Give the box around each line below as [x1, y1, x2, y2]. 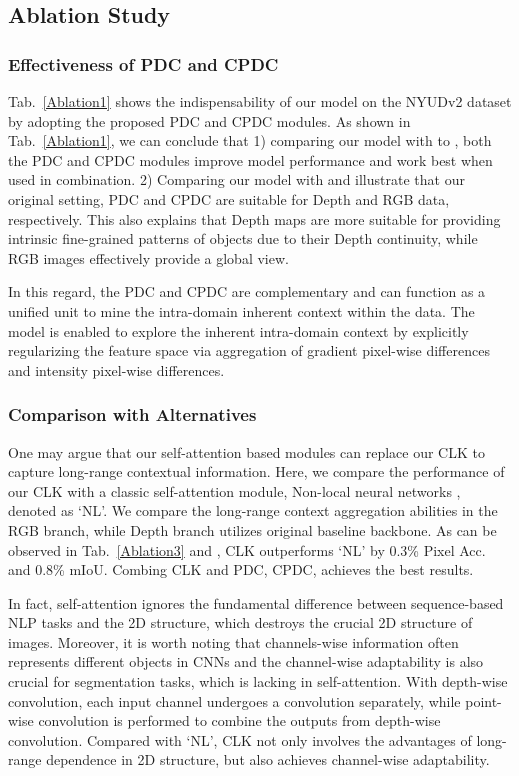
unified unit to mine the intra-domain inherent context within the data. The [8, 300, 475, 321]
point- [465, 690, 502, 711]
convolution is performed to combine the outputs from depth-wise [38, 710, 441, 731]
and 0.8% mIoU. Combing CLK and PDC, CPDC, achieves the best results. [8, 559, 474, 580]
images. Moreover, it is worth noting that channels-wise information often [8, 631, 459, 652]
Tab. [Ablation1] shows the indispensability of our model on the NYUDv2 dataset [8, 91, 512, 111]
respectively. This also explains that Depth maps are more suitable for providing [8, 208, 501, 229]
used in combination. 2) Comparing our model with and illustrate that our [8, 169, 465, 190]
